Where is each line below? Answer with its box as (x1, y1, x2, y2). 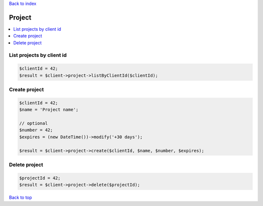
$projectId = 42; (19, 175, 61, 181)
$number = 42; (19, 127, 53, 133)
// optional (19, 120, 48, 126)
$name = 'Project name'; (19, 107, 79, 112)
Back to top (9, 195, 32, 201)
